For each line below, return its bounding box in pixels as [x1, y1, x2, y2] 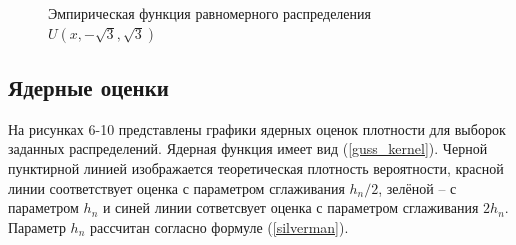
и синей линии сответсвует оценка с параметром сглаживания [102, 197, 479, 218]
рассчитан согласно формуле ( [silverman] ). [89, 216, 349, 237]
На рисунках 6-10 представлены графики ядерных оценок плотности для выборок [8, 118, 506, 139]
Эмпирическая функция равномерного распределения [48, 3, 371, 23]
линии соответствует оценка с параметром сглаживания [8, 177, 345, 198]
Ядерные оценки [8, 71, 169, 102]
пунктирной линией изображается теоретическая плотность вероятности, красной [8, 157, 504, 178]
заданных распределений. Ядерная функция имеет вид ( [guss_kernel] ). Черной [8, 138, 488, 159]
